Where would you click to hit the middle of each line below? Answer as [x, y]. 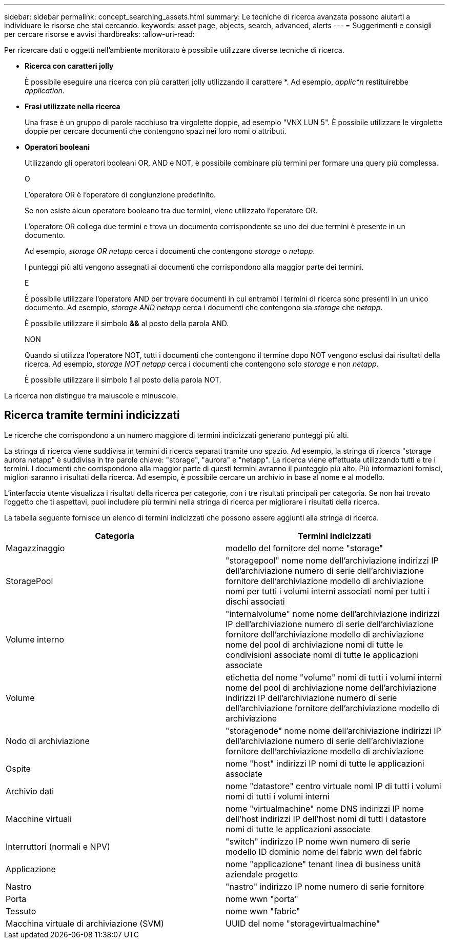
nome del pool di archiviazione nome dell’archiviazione [331, 687]
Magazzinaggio [35, 548]
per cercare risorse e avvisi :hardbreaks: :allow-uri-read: [99, 34]
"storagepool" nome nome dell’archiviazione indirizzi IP [332, 560]
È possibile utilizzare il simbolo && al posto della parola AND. [127, 323]
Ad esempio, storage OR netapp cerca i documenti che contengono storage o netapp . [170, 251]
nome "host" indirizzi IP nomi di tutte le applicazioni [325, 763]
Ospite [18, 768]
